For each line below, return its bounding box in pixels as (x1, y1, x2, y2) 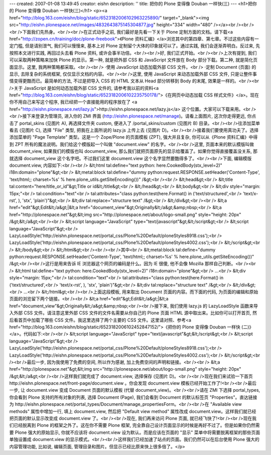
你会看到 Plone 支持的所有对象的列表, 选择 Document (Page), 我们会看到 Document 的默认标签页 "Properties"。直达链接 (9, 394, 257, 400)
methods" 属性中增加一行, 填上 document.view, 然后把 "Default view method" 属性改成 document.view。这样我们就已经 (9, 408, 256, 414)
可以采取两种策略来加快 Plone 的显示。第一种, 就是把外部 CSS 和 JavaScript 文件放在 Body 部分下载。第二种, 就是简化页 (9, 57, 258, 63)
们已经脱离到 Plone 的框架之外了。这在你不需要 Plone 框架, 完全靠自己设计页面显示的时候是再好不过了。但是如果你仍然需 (9, 422, 260, 428)
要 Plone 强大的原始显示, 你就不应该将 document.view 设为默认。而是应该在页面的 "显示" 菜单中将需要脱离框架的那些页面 (9, 429, 260, 435)
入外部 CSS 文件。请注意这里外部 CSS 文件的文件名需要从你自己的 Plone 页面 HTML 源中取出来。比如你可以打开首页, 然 (9, 310, 257, 316)
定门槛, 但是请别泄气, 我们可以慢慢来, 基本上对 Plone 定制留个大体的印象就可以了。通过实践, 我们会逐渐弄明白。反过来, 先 (9, 43, 260, 49)
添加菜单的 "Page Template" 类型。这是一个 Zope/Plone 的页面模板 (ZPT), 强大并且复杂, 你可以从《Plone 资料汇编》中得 (9, 134, 258, 140)
